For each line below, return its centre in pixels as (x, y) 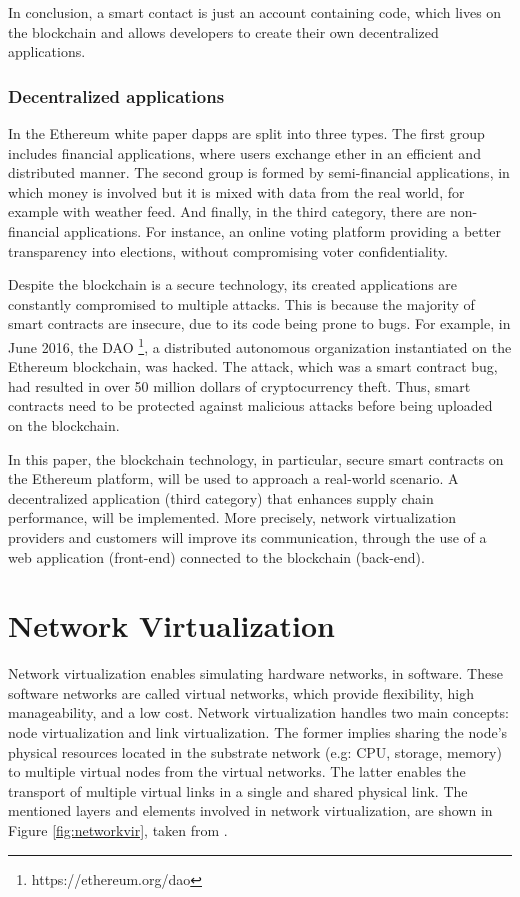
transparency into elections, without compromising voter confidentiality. (228, 250)
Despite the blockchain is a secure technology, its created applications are (233, 284)
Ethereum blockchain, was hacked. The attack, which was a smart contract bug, (253, 366)
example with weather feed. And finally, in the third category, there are (227, 211)
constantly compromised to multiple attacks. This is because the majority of (241, 303)
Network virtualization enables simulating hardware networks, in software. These (255, 673)
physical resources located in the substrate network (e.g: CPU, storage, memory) (255, 751)
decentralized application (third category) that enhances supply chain (221, 497)
